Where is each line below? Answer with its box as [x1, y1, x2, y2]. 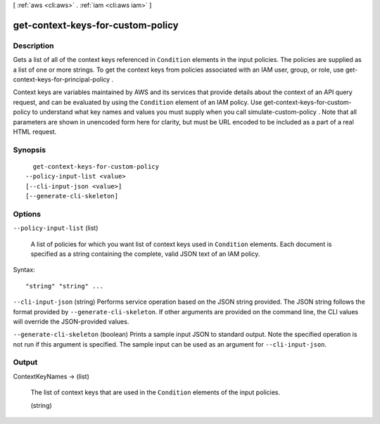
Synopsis [13, 145, 46, 155]
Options [13, 209, 42, 219]
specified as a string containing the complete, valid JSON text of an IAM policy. [30, 250, 260, 258]
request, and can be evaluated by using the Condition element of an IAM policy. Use [13, 98, 262, 106]
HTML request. [13, 127, 57, 136]
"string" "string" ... [25, 282, 104, 290]
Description [13, 41, 54, 51]
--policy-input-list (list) [13, 224, 99, 232]
